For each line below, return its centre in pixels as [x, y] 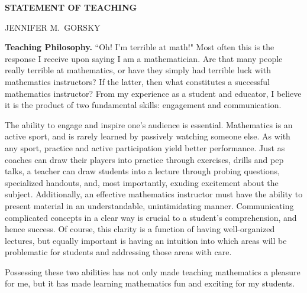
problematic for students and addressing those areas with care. [118, 252]
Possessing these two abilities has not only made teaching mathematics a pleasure [153, 271]
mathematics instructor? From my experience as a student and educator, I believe [153, 93]
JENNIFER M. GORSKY [53, 27]
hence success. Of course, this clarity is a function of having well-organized [140, 229]
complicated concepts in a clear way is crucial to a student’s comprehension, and [151, 217]
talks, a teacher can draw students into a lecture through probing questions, [142, 171]
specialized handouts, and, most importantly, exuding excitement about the [142, 182]
